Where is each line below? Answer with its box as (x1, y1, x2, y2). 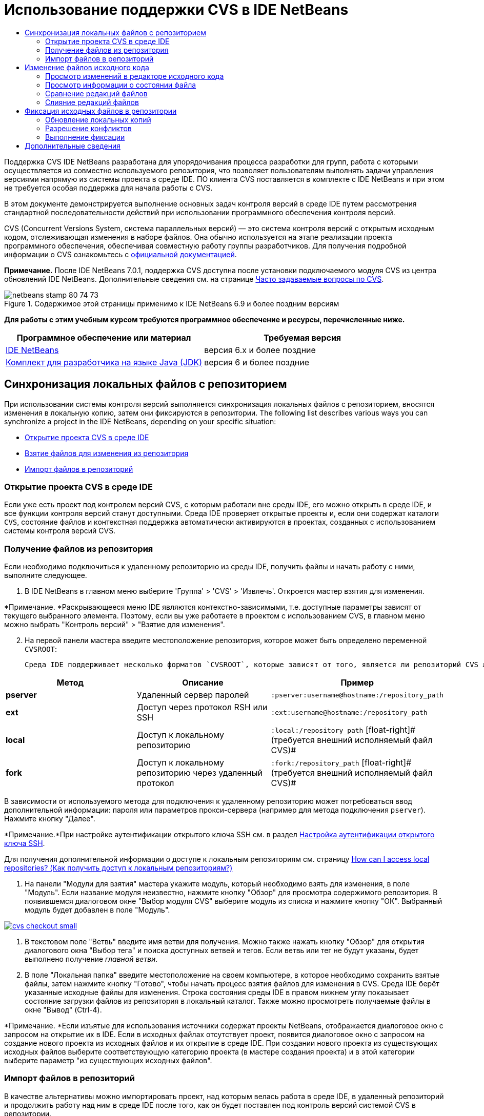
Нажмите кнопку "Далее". (4, 814, 95, 823)
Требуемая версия (264, 332, 341, 343)
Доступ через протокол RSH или (136, 702, 268, 713)
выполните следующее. (4, 571, 87, 580)
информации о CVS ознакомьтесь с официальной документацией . (4, 250, 237, 259)
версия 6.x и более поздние (204, 344, 316, 355)
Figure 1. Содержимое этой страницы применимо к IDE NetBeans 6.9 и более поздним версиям (4, 299, 339, 308)
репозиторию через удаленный (136, 768, 263, 778)
